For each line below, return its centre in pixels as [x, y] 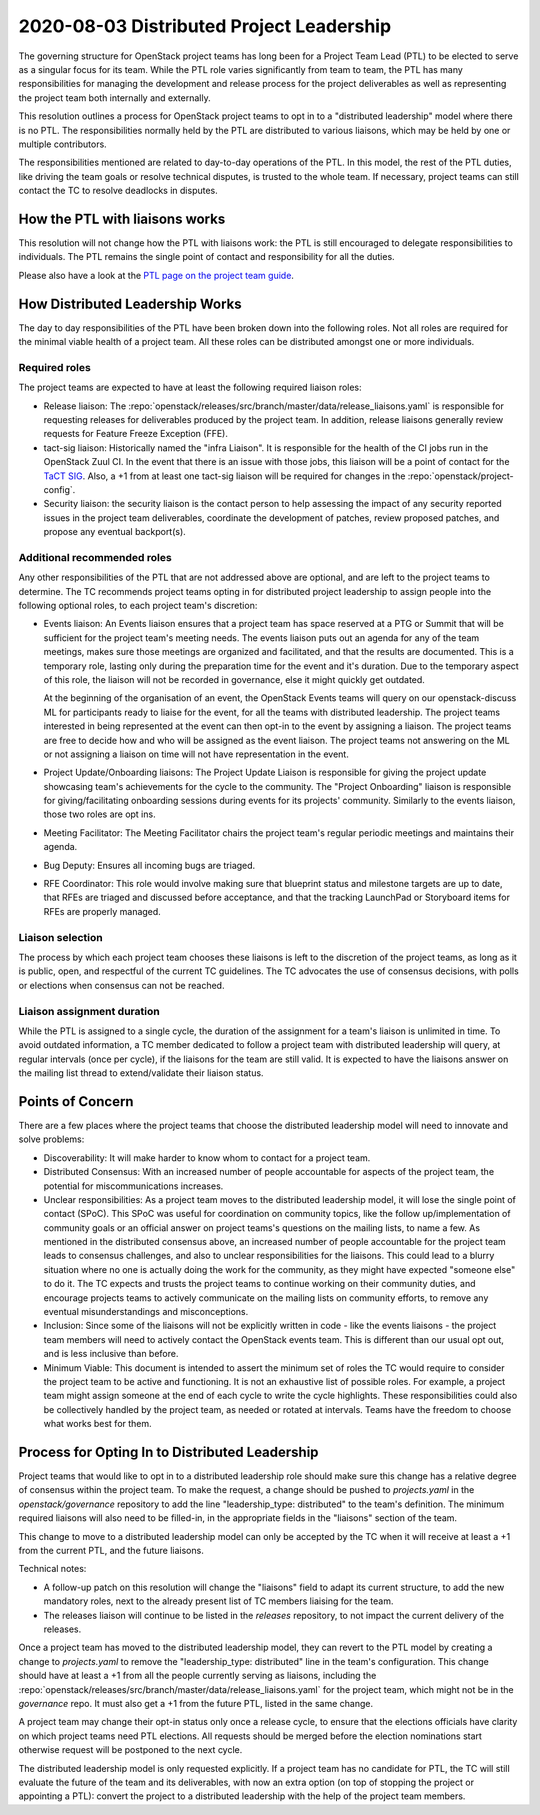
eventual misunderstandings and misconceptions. [146, 1312]
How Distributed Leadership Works [130, 303]
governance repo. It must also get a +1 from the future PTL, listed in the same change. [196, 1703]
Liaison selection [61, 937]
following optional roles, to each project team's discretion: [138, 606]
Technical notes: [52, 1569]
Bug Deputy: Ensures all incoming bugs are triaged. [149, 865]
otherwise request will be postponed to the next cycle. [130, 1750]
